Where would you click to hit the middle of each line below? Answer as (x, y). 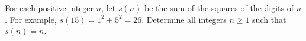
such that (269, 19)
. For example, (31, 19)
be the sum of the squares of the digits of (219, 8)
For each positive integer (49, 8)
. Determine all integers (184, 19)
